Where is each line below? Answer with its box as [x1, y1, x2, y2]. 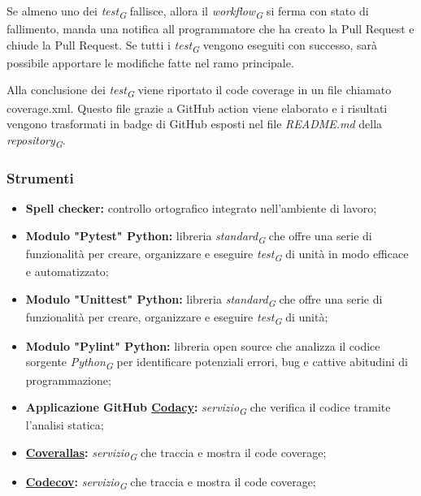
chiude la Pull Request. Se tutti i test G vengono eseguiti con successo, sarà [7, 36, 378, 55]
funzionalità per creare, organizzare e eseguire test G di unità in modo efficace [25, 244, 409, 264]
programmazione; [25, 371, 111, 388]
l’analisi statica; [25, 416, 104, 433]
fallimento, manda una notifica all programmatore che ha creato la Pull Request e [7, 20, 414, 37]
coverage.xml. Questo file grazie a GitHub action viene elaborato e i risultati [7, 99, 388, 116]
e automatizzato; [25, 262, 109, 279]
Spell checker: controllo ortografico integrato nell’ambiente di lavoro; [25, 200, 377, 217]
